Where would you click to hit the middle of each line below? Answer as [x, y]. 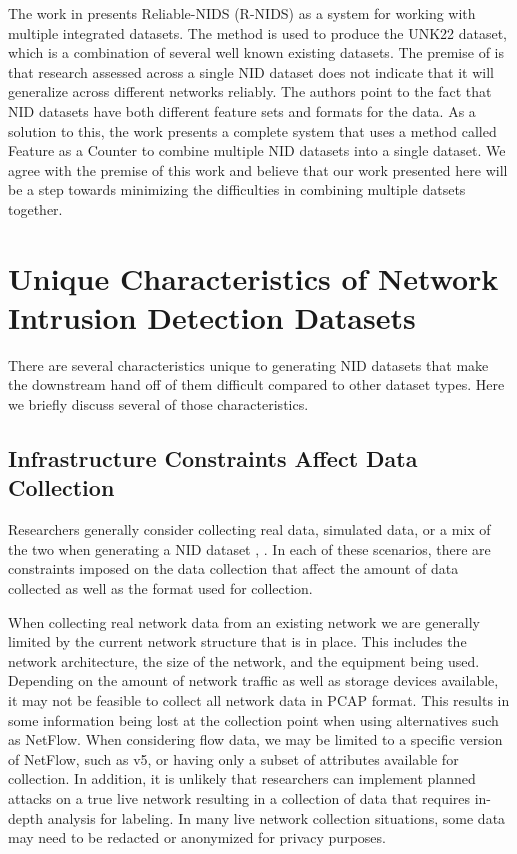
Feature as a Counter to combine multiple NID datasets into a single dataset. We [257, 150]
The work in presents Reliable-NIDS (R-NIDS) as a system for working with [242, 13]
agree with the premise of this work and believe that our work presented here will [258, 169]
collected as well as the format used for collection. [160, 588]
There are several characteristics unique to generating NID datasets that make [248, 364]
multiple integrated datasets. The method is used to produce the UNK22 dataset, [257, 32]
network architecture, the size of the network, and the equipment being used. [244, 660]
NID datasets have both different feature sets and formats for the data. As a [242, 110]
